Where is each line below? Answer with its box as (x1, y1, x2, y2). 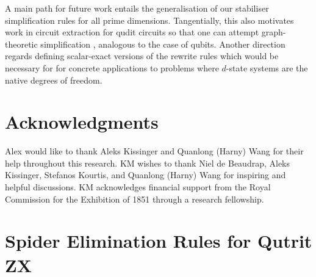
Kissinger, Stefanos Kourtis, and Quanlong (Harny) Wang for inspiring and (5, 168, 286, 181)
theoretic (5, 37, 38, 50)
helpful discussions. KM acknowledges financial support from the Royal (5, 181, 271, 193)
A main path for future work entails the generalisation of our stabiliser (5, 2, 269, 14)
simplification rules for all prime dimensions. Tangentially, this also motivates (5, 13, 294, 26)
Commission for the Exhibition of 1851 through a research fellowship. (5, 192, 264, 205)
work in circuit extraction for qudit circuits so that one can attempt (5, 26, 259, 38)
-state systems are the (226, 61, 308, 74)
